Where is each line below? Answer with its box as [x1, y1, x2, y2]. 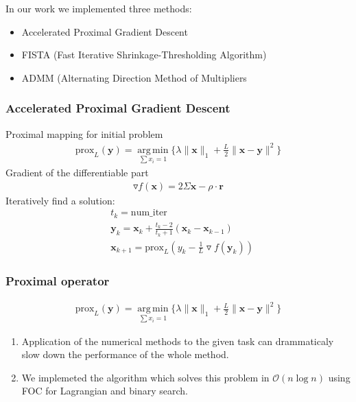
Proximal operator [5, 272, 110, 289]
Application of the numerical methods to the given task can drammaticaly [21, 333, 334, 348]
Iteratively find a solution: [5, 193, 115, 207]
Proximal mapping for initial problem [5, 126, 163, 141]
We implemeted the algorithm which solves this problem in [21, 370, 270, 384]
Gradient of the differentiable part [5, 165, 149, 179]
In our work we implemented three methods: [5, 1, 192, 15]
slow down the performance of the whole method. [21, 347, 229, 362]
